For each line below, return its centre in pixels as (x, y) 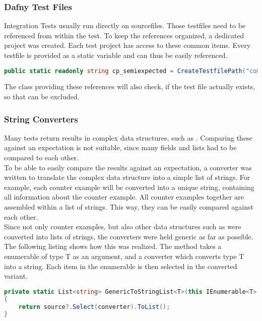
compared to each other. (42, 157)
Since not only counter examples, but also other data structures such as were (123, 227)
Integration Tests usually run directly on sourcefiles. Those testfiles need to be (125, 25)
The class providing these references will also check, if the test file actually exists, (130, 86)
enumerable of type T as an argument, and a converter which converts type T (124, 256)
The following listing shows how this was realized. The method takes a (113, 246)
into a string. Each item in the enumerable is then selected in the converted (121, 266)
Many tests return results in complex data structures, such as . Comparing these (128, 137)
